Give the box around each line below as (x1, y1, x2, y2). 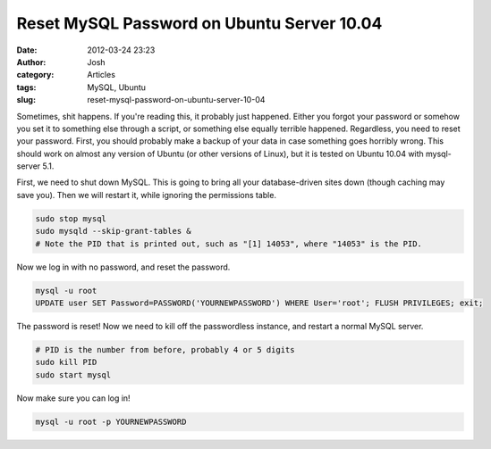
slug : (16, 95, 36, 105)
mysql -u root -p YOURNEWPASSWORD (35, 416, 187, 427)
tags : (16, 81, 37, 93)
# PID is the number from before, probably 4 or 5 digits (35, 345, 295, 354)
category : (16, 70, 55, 80)
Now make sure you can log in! (16, 393, 131, 403)
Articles (87, 70, 116, 80)
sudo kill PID (35, 357, 97, 368)
